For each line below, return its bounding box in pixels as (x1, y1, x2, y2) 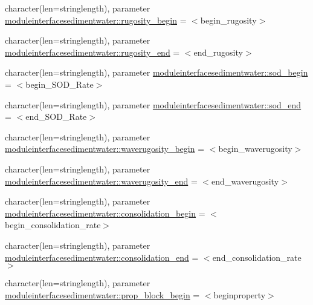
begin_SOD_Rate (25, 77, 94, 90)
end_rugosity (193, 45, 243, 58)
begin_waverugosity (218, 142, 292, 155)
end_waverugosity (211, 174, 279, 187)
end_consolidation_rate (212, 251, 302, 263)
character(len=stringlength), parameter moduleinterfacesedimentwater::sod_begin (5, 66, 308, 79)
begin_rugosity (200, 13, 257, 26)
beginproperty (213, 288, 266, 301)
